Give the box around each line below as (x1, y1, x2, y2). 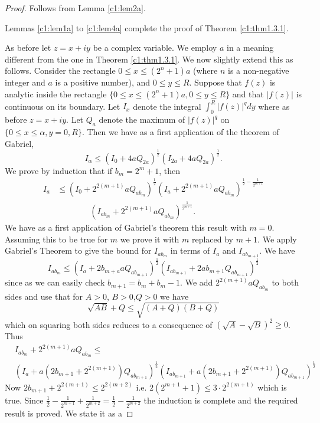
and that (232, 87, 264, 100)
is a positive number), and (55, 76, 151, 88)
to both (272, 276, 299, 288)
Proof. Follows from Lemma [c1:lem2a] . (5, 2, 146, 14)
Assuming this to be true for (5, 232, 108, 245)
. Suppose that (189, 76, 242, 88)
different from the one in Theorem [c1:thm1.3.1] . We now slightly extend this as (5, 53, 293, 65)
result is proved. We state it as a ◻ (5, 406, 133, 419)
